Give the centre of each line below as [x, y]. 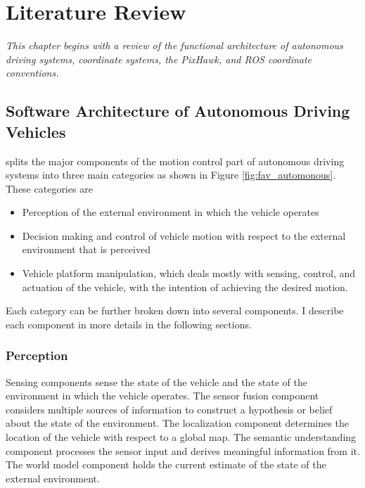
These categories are [49, 188]
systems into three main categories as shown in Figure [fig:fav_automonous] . [171, 175]
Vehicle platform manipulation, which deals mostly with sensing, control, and [189, 273]
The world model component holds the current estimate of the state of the [166, 464]
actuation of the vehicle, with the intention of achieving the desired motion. [185, 287]
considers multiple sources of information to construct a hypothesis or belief [169, 409]
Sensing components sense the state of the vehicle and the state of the [156, 381]
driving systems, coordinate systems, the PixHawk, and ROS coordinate [159, 59]
